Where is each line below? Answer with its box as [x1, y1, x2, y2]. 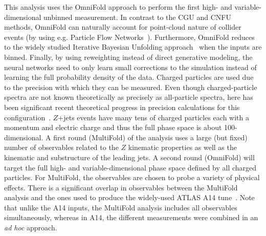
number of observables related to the [4, 142, 119, 153]
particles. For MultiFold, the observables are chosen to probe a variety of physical [4, 172, 260, 183]
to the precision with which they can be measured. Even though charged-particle [4, 81, 257, 92]
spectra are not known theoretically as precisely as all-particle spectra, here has [4, 92, 253, 102]
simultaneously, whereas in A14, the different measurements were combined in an [4, 212, 258, 223]
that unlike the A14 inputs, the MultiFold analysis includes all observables [4, 202, 237, 212]
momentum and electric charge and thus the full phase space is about [4, 122, 222, 133]
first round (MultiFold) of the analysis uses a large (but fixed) [53, 132, 248, 142]
